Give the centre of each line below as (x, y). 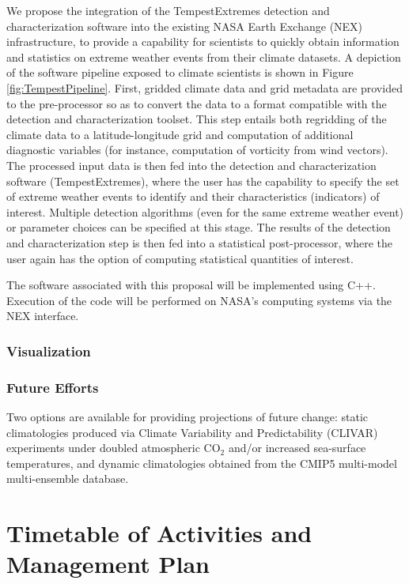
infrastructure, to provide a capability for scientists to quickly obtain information (203, 41)
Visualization (49, 350)
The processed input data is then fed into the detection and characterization (191, 165)
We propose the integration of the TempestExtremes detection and (168, 10)
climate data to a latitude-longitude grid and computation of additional (180, 134)
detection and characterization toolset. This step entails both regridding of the (197, 119)
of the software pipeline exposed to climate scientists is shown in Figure (180, 72)
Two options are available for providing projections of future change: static (187, 416)
